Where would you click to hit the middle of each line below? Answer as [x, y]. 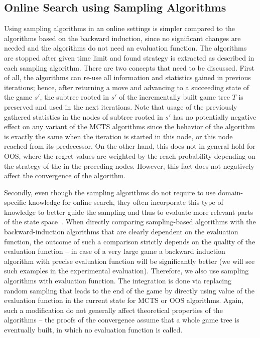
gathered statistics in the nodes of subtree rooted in [84, 116]
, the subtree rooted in [75, 97]
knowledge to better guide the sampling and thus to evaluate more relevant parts [129, 212]
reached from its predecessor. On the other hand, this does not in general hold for [130, 146]
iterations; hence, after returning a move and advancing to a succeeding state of [127, 87]
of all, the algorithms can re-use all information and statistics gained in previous [127, 77]
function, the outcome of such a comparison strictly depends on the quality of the [130, 241]
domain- [230, 192]
